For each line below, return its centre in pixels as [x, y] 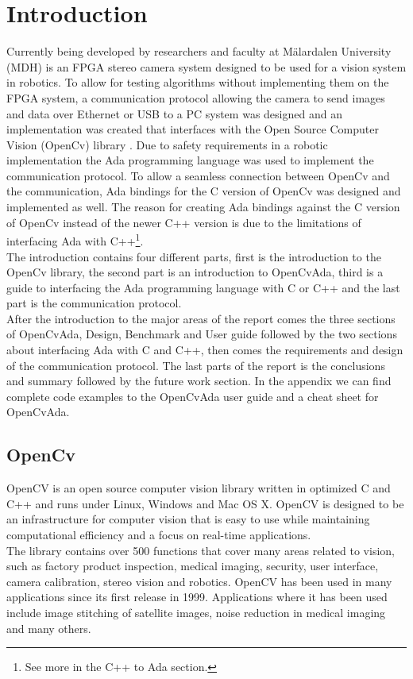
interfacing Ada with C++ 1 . [75, 239]
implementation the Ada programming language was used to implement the [190, 160]
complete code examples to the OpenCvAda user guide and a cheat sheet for [193, 396]
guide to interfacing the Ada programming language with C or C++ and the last [203, 287]
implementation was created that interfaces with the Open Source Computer [193, 129]
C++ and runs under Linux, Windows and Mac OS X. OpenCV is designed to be [205, 503]
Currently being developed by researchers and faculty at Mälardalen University [199, 51]
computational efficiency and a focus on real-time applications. [159, 535]
